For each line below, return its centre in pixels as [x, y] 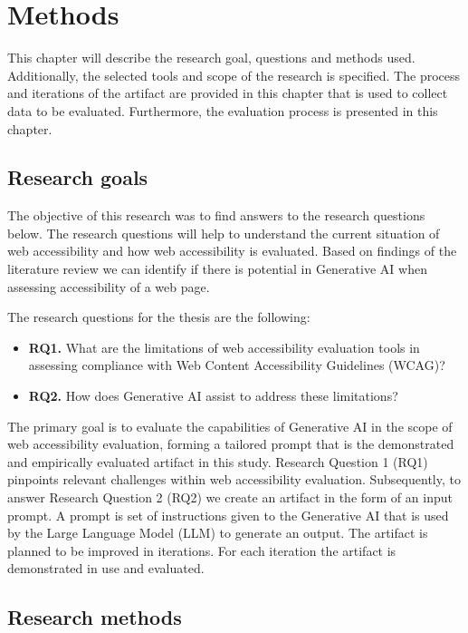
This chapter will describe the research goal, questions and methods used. [211, 58]
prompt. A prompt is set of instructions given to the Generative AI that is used [228, 515]
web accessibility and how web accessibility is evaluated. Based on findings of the [232, 251]
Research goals [78, 177]
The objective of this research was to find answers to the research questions [216, 215]
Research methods [95, 617]
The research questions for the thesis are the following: [159, 317]
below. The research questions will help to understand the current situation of [224, 233]
